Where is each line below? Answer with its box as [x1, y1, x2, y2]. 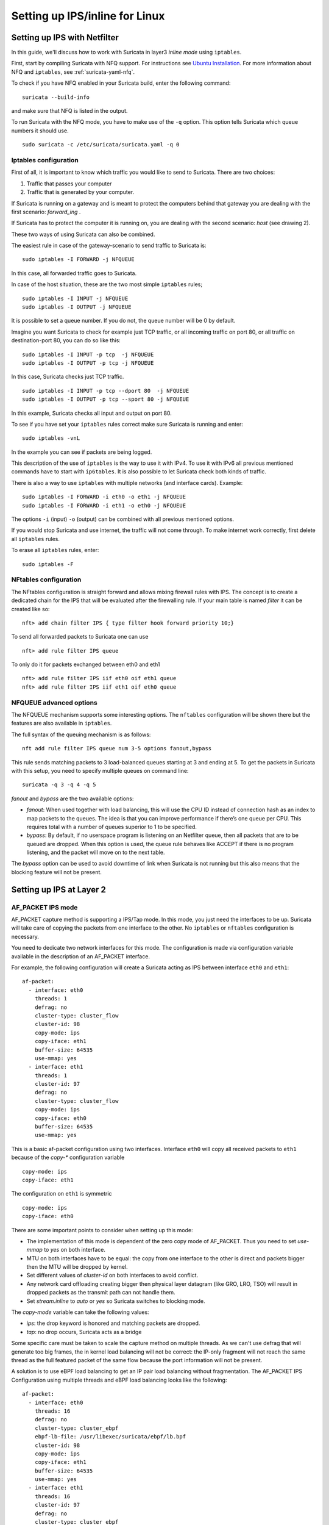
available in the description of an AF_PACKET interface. [11, 952, 150, 960]
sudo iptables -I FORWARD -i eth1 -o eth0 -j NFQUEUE [22, 502, 186, 509]
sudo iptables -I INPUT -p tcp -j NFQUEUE [22, 351, 154, 358]
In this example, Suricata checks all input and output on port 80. [11, 409, 172, 417]
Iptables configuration [11, 156, 79, 164]
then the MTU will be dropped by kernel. [26, 1263, 128, 1271]
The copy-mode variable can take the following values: [11, 1308, 149, 1316]
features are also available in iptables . [11, 720, 112, 727]
